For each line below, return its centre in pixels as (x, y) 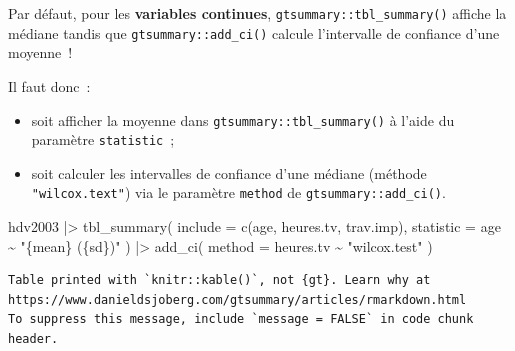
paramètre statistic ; (103, 139)
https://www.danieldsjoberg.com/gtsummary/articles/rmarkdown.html (237, 299)
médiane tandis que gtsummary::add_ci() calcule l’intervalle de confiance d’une (254, 32)
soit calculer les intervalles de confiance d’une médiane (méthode (229, 172)
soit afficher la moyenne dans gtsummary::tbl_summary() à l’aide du (243, 119)
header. (33, 339)
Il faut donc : (49, 85)
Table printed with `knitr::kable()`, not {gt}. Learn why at (219, 280)
